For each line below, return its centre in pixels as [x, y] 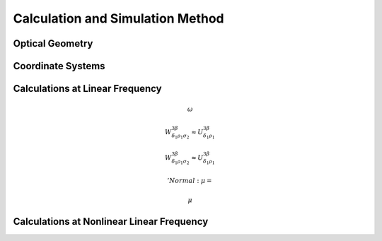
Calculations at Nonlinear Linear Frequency [111, 222]
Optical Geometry [53, 43]
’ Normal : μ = [190, 181]
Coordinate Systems [59, 66]
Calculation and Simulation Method [118, 18]
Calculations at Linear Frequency [87, 89]
